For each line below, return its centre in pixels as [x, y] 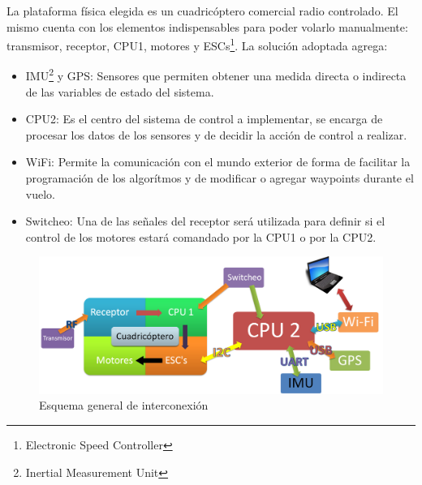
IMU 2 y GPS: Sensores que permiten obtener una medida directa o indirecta [216, 75]
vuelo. [40, 193]
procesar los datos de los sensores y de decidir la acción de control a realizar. [216, 134]
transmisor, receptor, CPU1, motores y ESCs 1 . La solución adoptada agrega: [197, 44]
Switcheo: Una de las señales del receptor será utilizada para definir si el [205, 221]
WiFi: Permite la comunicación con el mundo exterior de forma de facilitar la [218, 162]
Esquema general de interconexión [124, 405]
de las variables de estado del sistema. [120, 91]
